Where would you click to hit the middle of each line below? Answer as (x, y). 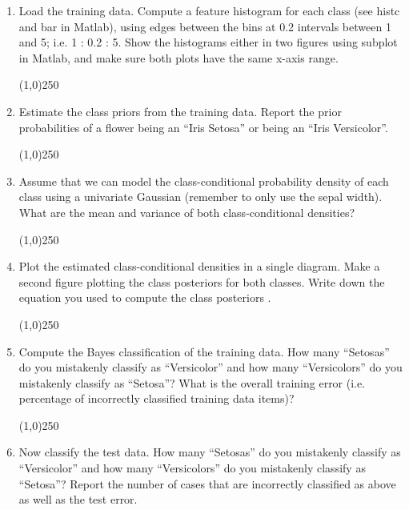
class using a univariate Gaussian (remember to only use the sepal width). (200, 197)
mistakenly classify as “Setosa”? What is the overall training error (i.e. (192, 382)
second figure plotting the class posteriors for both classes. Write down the (202, 281)
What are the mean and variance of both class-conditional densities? (187, 212)
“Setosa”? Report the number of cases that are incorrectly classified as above (207, 483)
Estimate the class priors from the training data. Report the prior (180, 111)
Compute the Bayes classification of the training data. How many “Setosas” (204, 351)
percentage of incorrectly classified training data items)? (156, 398)
